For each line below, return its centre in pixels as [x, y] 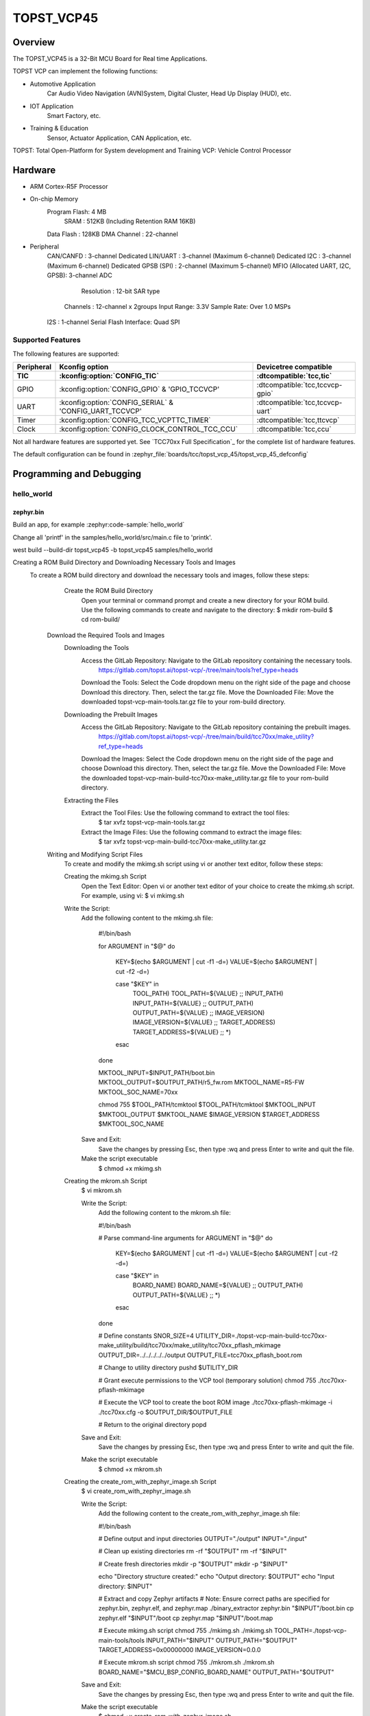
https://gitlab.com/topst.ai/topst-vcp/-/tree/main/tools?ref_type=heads [198, 670]
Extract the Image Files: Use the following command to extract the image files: [192, 832]
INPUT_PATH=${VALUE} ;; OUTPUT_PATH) [193, 1003]
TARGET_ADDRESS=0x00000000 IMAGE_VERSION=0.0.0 [180, 1649]
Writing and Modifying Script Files [95, 854]
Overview [34, 42]
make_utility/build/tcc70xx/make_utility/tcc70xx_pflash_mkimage [189, 1345]
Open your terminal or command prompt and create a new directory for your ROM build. [205, 600]
